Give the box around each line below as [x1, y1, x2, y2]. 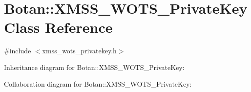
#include [4, 46, 31, 56]
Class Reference [4, 17, 113, 37]
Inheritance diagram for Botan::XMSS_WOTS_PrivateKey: [4, 62, 185, 72]
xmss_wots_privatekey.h [42, 46, 117, 56]
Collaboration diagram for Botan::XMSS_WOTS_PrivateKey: [4, 78, 192, 89]
